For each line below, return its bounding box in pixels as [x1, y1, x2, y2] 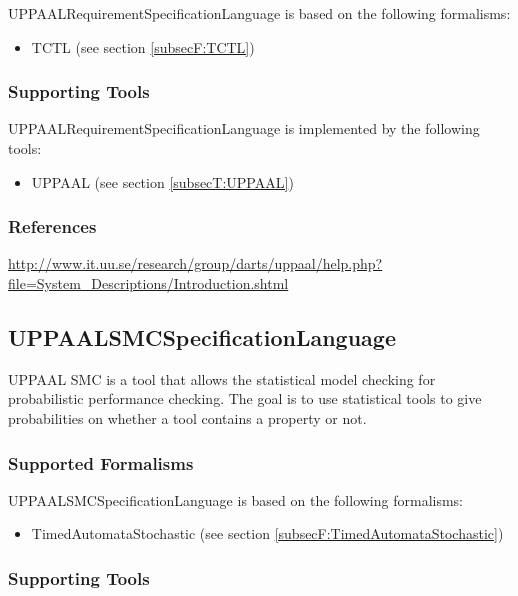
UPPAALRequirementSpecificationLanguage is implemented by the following [8, 118, 480, 139]
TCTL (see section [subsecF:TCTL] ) [31, 36, 255, 57]
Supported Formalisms [8, 450, 194, 475]
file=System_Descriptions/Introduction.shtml [8, 273, 289, 293]
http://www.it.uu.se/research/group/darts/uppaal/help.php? [8, 253, 383, 274]
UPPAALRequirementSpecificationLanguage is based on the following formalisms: [8, 3, 511, 23]
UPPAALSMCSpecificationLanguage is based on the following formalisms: [8, 489, 463, 510]
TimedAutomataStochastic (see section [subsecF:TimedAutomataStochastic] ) [31, 523, 504, 544]
